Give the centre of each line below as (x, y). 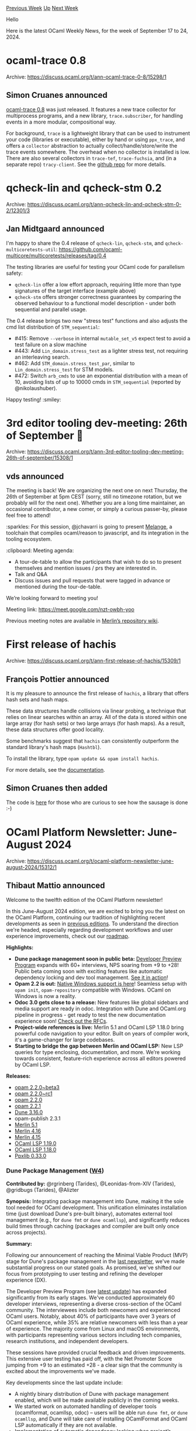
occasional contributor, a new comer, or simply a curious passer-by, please (97, 509)
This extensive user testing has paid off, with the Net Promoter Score (89, 1358)
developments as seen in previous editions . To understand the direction (92, 924)
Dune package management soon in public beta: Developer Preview (98, 959)
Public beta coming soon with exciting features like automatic (88, 971)
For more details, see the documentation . (56, 770)
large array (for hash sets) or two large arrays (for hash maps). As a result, (96, 723)
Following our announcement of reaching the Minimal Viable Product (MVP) (97, 1255)
